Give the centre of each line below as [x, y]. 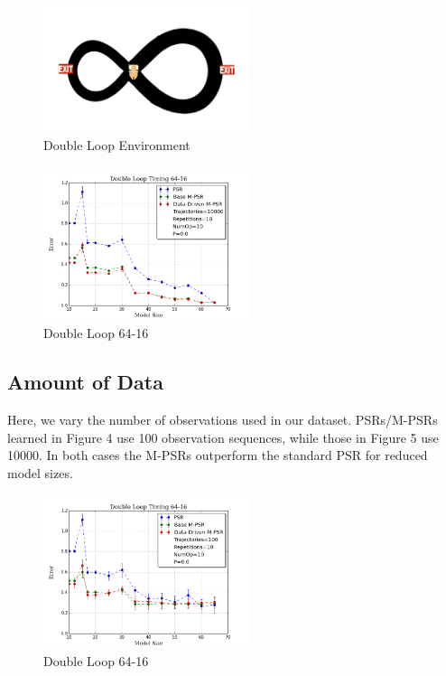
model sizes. [40, 473]
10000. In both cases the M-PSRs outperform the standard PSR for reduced [218, 455]
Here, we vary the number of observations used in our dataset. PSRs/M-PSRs [223, 420]
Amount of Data [85, 382]
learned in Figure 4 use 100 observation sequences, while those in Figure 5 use [223, 437]
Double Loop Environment [117, 145]
